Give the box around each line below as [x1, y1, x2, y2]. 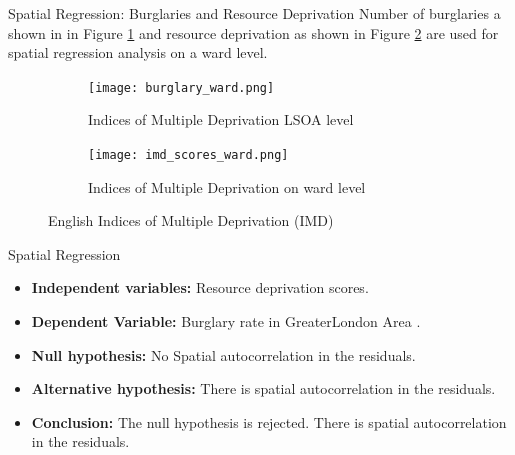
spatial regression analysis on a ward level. [8, 42, 268, 63]
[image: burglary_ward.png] [88, 80, 275, 95]
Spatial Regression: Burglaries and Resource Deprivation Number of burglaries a [8, 3, 501, 23]
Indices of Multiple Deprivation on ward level [88, 176, 366, 197]
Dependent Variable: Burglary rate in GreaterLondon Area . [31, 311, 421, 332]
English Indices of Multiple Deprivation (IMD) [48, 210, 334, 231]
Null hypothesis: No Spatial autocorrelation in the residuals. [31, 344, 416, 365]
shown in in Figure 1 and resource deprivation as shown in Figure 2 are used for [8, 22, 499, 43]
